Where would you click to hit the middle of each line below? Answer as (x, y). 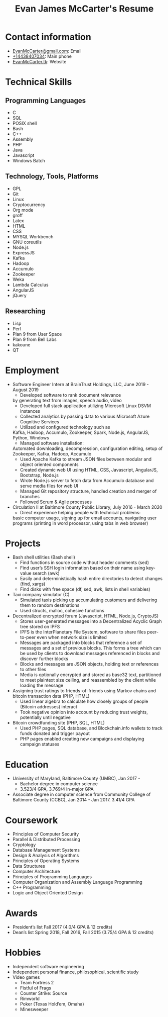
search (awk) (46, 573)
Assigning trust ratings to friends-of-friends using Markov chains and (84, 691)
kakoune (21, 344)
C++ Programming (32, 887)
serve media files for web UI (49, 486)
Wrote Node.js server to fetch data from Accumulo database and (87, 480)
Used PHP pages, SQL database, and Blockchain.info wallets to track (91, 728)
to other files (33, 670)
